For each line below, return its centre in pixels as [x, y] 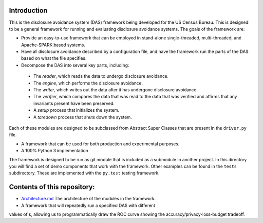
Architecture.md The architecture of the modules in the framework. [88, 199]
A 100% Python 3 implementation [55, 151]
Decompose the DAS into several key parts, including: [75, 65]
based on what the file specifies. [54, 58]
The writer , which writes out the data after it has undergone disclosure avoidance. [116, 90]
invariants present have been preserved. [74, 103]
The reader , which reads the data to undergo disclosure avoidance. [101, 76]
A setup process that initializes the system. [76, 110]
